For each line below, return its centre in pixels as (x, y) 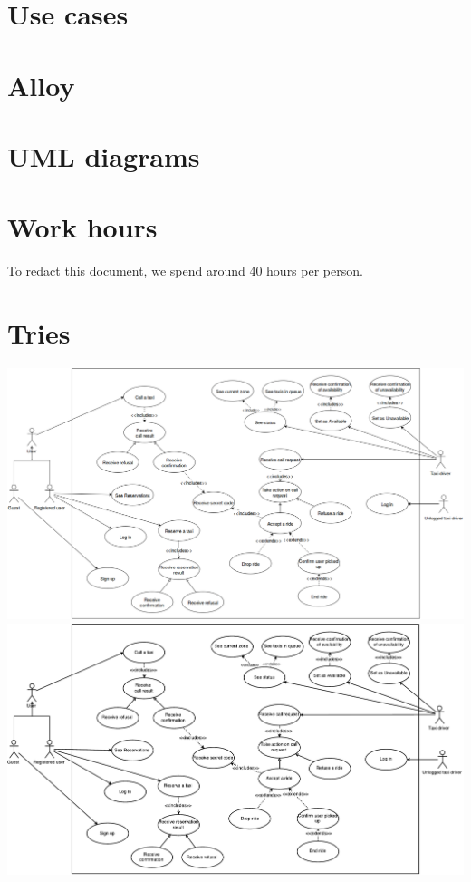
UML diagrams (104, 155)
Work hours (82, 227)
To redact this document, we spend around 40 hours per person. (185, 271)
